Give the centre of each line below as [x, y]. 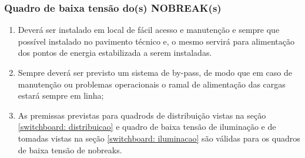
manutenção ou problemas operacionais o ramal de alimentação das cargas [152, 84]
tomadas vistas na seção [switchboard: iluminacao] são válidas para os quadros [159, 138]
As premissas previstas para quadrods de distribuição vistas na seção [142, 115]
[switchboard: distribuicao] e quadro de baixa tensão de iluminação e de [147, 127]
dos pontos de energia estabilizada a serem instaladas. [115, 53]
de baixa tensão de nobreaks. [70, 149]
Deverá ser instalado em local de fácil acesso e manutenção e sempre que [149, 30]
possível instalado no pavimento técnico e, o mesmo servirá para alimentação [156, 41]
